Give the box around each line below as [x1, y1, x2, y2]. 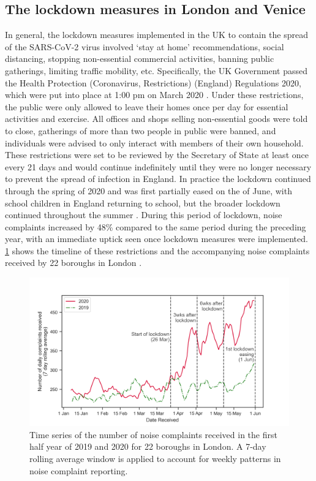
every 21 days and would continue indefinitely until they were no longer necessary [5, 160, 312, 173]
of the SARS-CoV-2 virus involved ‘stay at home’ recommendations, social [5, 40, 284, 53]
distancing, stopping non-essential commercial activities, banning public [5, 52, 274, 65]
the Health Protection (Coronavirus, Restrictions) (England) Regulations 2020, [5, 76, 301, 89]
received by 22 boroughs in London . [5, 256, 142, 269]
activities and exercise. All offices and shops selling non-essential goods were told [5, 112, 308, 125]
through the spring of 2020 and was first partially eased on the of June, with [5, 184, 292, 197]
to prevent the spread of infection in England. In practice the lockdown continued [5, 172, 311, 185]
